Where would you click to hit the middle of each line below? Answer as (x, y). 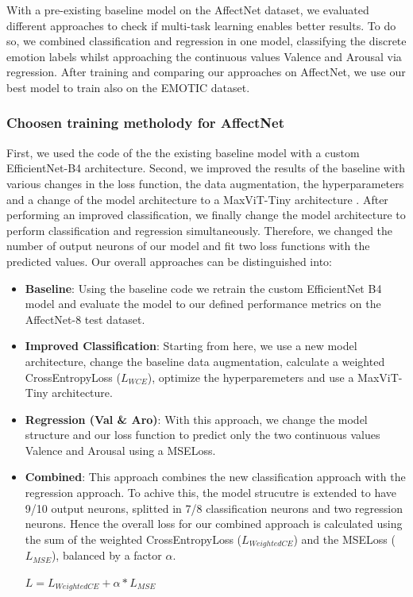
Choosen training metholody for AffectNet (145, 123)
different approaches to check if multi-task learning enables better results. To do (201, 25)
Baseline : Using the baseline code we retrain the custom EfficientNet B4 (203, 288)
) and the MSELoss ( (344, 539)
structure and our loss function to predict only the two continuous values (203, 435)
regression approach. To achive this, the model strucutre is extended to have (211, 493)
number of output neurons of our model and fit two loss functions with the (188, 246)
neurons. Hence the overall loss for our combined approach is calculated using (214, 524)
